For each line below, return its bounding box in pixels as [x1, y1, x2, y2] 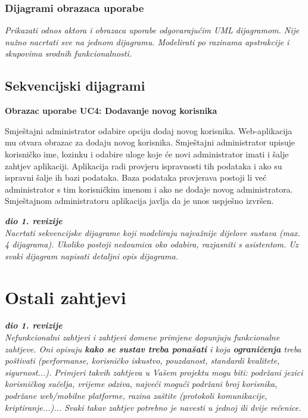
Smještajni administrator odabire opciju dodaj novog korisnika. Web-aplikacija [5, 124, 293, 137]
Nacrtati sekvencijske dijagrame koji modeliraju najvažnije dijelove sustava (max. [5, 226, 300, 239]
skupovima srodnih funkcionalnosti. [5, 47, 132, 60]
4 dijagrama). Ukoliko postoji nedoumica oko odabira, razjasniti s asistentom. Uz [5, 238, 298, 250]
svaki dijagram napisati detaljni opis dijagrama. [5, 249, 178, 262]
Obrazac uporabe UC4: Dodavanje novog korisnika [5, 104, 217, 117]
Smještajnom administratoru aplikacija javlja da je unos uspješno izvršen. [5, 194, 274, 207]
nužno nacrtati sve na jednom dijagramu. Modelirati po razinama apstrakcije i [5, 35, 290, 48]
